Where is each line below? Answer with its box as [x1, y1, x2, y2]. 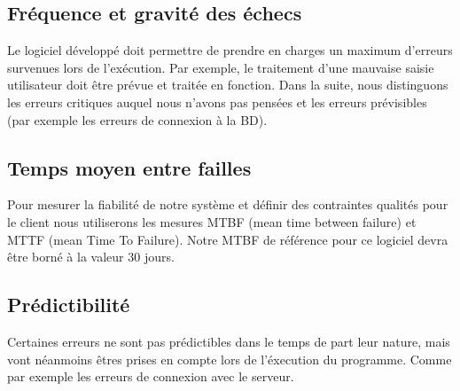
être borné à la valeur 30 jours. [7, 247, 175, 266]
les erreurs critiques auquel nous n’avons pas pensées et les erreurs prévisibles [7, 92, 427, 111]
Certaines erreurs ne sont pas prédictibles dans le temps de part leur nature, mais [7, 332, 450, 350]
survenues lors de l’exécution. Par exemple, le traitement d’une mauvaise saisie [7, 58, 434, 76]
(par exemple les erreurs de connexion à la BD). [7, 110, 268, 129]
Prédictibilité [7, 291, 130, 318]
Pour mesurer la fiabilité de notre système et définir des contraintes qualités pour [7, 195, 448, 214]
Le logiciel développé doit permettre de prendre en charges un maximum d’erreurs [7, 41, 453, 59]
